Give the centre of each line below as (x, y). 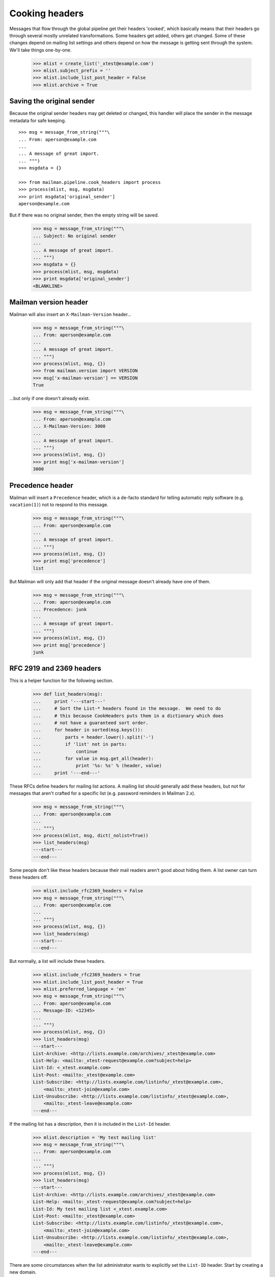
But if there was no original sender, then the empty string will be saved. (84, 215)
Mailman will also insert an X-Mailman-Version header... (71, 315)
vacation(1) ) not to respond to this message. (59, 505)
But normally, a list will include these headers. (57, 961)
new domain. (23, 1272)
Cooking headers (47, 13)
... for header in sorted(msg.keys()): (88, 730)
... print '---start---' (69, 701)
